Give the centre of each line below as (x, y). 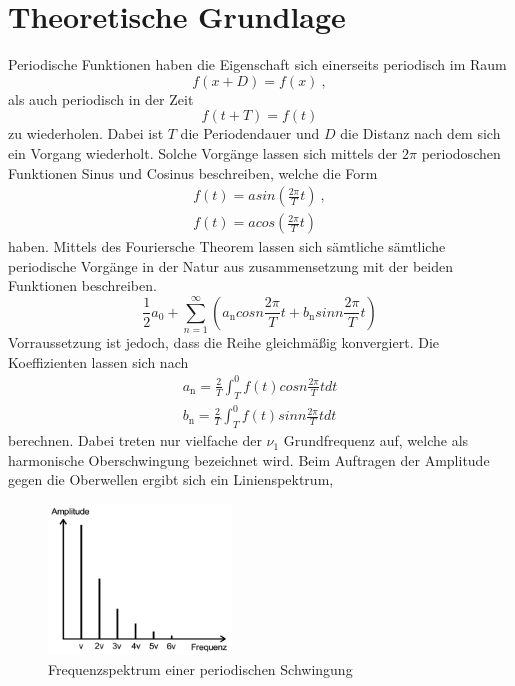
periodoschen (461, 152)
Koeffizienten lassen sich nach (98, 361)
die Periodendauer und (250, 133)
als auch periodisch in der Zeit (101, 98)
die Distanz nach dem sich (420, 133)
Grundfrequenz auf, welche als (376, 440)
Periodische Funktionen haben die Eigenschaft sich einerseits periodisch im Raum (257, 64)
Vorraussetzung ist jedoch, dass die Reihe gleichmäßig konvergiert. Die (224, 342)
